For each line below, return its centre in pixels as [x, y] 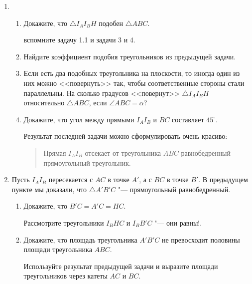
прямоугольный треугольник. [87, 162]
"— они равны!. [178, 222]
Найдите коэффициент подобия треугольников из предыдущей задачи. [130, 56]
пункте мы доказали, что [49, 189]
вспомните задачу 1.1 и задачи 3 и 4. [79, 40]
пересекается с [71, 179]
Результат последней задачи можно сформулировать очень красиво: [126, 136]
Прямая [55, 152]
